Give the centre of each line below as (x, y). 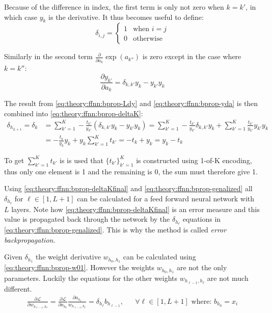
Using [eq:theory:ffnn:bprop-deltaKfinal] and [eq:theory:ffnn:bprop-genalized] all (128, 188)
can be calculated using (159, 257)
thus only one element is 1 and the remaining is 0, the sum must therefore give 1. (131, 171)
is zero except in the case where (192, 56)
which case (21, 17)
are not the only (202, 267)
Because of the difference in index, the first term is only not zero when (114, 7)
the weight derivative (68, 257)
